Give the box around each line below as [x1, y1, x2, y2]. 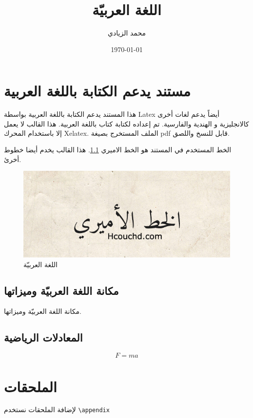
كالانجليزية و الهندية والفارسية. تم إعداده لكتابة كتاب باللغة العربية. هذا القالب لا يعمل [4, 118, 249, 128]
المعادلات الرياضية [4, 329, 83, 345]
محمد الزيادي [108, 28, 146, 38]
